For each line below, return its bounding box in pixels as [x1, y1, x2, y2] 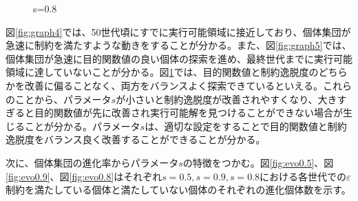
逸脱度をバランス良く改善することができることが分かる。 [6, 132, 266, 147]
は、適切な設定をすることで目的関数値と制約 [145, 118, 347, 133]
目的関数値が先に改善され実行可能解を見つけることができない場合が [34, 105, 343, 120]
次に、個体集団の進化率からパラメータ [6, 155, 179, 169]
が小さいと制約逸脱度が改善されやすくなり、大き [116, 92, 337, 106]
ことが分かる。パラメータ [24, 118, 140, 133]
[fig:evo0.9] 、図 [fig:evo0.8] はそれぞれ [6, 169, 162, 183]
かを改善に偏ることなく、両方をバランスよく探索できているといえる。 [6, 78, 323, 92]
